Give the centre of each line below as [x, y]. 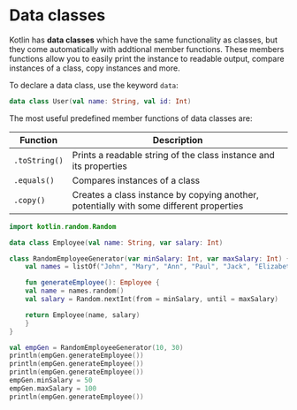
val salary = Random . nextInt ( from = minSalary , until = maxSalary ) [152, 300]
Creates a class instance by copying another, [165, 194]
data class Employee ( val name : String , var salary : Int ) [116, 243]
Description [178, 140]
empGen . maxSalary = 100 [53, 388]
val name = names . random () [75, 291]
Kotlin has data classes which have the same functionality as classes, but [144, 40]
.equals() [34, 180]
